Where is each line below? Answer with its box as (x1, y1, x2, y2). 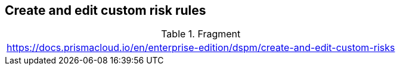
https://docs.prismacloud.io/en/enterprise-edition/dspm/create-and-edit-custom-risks (7, 42, 395, 54)
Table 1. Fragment (161, 28, 241, 40)
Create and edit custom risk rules (5, 3, 206, 18)
